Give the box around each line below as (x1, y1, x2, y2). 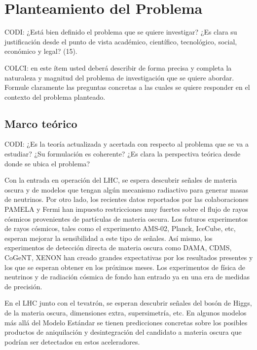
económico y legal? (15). (4, 46, 77, 56)
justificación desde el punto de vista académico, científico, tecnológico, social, (4, 36, 237, 46)
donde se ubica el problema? (4, 158, 90, 168)
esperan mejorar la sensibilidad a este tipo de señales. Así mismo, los (4, 233, 213, 243)
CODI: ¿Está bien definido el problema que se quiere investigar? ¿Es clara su (4, 27, 237, 37)
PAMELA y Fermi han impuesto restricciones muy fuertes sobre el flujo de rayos (4, 204, 248, 214)
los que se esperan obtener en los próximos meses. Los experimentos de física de (4, 262, 245, 272)
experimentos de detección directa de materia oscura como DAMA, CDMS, (4, 242, 232, 253)
